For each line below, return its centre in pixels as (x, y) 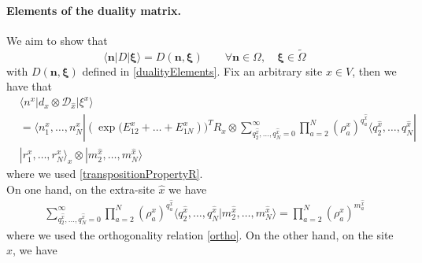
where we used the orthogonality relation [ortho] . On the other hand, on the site (200, 234)
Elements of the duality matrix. (94, 10)
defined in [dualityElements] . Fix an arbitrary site (202, 70)
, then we (374, 70)
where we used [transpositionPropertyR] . (105, 174)
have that (29, 86)
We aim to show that (57, 40)
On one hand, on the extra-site (81, 189)
